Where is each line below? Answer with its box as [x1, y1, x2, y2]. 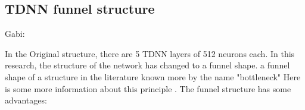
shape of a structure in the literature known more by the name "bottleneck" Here [5, 70, 301, 83]
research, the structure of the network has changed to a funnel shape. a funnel [5, 59, 290, 71]
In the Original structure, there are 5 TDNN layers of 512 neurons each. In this [5, 47, 295, 59]
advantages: [5, 94, 47, 106]
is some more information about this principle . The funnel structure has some [5, 82, 291, 95]
